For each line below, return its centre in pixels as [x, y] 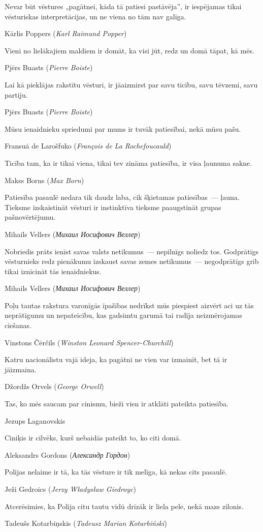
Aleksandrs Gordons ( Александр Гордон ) [68, 454]
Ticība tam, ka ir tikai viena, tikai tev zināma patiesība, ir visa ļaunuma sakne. [128, 162]
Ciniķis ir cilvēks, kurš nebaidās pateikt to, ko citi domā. [93, 438]
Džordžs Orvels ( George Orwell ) [54, 386]
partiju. [16, 94]
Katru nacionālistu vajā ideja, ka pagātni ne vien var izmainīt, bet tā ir [116, 359]
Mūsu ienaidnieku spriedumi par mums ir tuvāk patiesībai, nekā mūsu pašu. [123, 128]
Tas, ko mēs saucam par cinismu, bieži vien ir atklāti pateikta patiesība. [117, 404]
